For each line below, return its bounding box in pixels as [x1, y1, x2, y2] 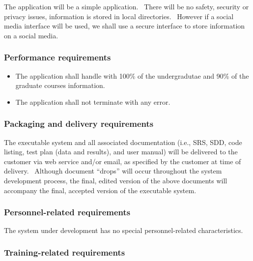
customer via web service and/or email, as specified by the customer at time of [4, 156, 241, 166]
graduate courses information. [15, 80, 105, 90]
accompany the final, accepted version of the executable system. [4, 185, 197, 195]
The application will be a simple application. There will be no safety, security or [4, 1, 249, 11]
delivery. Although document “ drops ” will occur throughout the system [4, 166, 222, 176]
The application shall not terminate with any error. [15, 96, 170, 107]
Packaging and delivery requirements [4, 117, 154, 130]
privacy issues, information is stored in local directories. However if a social [4, 11, 234, 21]
